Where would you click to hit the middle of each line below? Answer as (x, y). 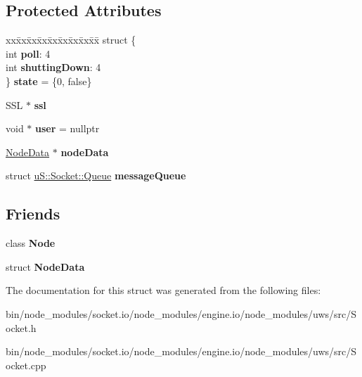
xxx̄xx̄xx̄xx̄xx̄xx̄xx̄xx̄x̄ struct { (71, 40)
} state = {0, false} (49, 81)
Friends (33, 213)
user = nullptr (67, 128)
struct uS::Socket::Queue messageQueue (96, 175)
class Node (31, 243)
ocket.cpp (26, 365)
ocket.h (21, 327)
